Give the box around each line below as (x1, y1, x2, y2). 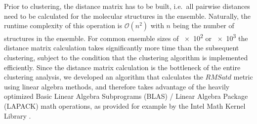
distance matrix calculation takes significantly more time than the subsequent (4, 42, 239, 53)
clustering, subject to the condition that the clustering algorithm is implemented (4, 52, 248, 63)
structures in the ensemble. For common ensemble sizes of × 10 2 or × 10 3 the (4, 32, 248, 43)
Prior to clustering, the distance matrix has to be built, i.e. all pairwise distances (4, 1, 250, 11)
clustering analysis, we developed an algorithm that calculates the (4, 72, 203, 82)
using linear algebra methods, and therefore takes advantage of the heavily (4, 81, 230, 91)
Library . (4, 110, 31, 121)
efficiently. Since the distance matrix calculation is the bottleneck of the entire (4, 62, 241, 72)
